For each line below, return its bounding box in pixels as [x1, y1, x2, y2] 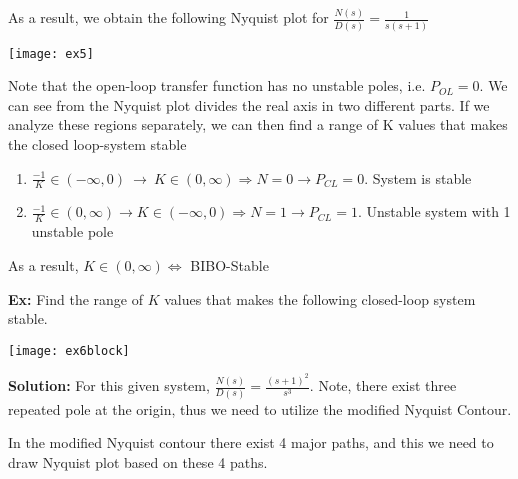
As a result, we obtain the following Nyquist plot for [8, 7, 329, 28]
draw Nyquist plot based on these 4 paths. [8, 451, 268, 472]
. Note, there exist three [309, 375, 457, 396]
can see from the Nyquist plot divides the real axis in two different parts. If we [8, 94, 490, 115]
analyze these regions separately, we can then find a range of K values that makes [8, 114, 508, 135]
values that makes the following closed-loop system [164, 288, 476, 309]
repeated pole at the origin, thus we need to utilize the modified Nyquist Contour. [8, 398, 512, 419]
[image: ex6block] [8, 343, 130, 358]
